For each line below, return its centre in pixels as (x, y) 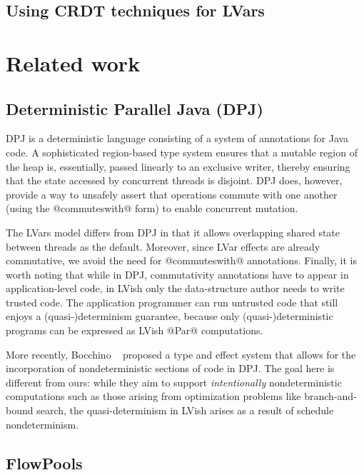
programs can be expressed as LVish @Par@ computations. (135, 330)
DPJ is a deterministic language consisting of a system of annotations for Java (177, 138)
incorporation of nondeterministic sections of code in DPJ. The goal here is (170, 368)
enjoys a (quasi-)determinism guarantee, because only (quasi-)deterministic (170, 316)
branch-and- (330, 396)
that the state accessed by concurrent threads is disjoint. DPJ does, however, (174, 180)
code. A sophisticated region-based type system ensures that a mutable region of (182, 152)
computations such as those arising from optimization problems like (153, 396)
